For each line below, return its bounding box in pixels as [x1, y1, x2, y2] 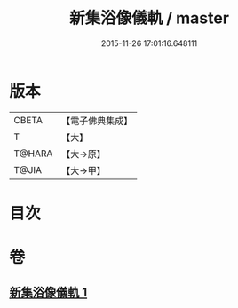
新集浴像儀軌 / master [69, 8, 229, 28]
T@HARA [13, 147, 53, 160]
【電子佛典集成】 [61, 115, 133, 127]
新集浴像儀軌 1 [9, 285, 88, 300]
